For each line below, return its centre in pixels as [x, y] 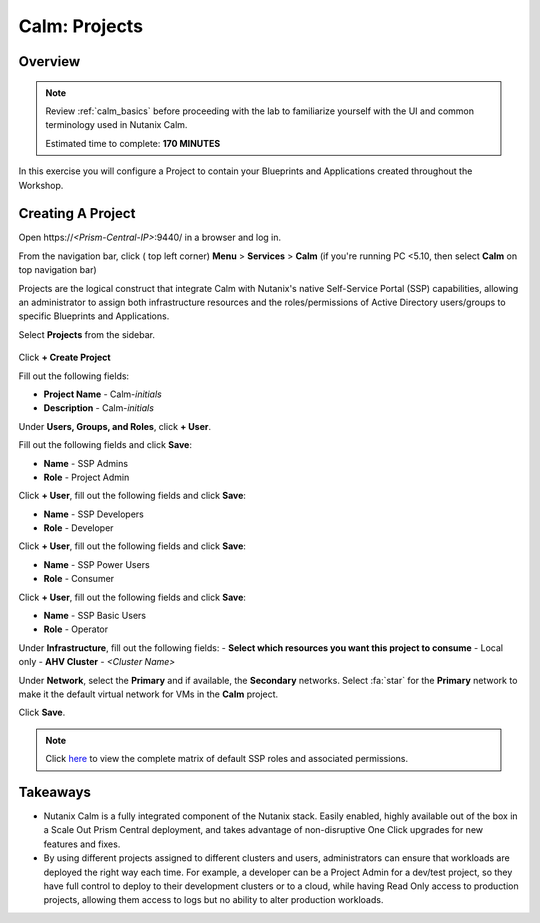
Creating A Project [77, 213]
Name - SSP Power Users [96, 564]
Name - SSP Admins [86, 463]
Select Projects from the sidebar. [86, 334]
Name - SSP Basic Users [95, 616]
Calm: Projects [81, 26]
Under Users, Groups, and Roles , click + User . [115, 426]
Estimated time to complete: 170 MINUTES [133, 143]
